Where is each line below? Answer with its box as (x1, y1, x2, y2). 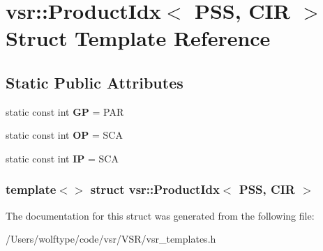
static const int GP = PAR (6, 104, 124, 119)
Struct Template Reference (6, 24, 271, 52)
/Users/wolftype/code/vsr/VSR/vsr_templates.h (6, 231, 216, 246)
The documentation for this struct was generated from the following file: (6, 208, 315, 222)
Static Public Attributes (6, 71, 183, 93)
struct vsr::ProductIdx (90, 181, 220, 198)
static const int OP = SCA (6, 128, 123, 142)
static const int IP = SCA (6, 151, 119, 165)
